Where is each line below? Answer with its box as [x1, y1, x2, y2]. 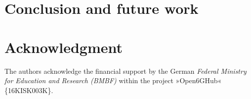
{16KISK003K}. [4, 85, 53, 95]
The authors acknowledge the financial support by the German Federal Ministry [4, 65, 247, 76]
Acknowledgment [4, 37, 123, 57]
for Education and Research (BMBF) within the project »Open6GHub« [4, 75, 222, 86]
